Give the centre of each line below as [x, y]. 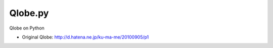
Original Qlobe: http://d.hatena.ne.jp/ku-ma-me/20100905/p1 [85, 37]
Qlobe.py [29, 13]
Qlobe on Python [27, 28]
